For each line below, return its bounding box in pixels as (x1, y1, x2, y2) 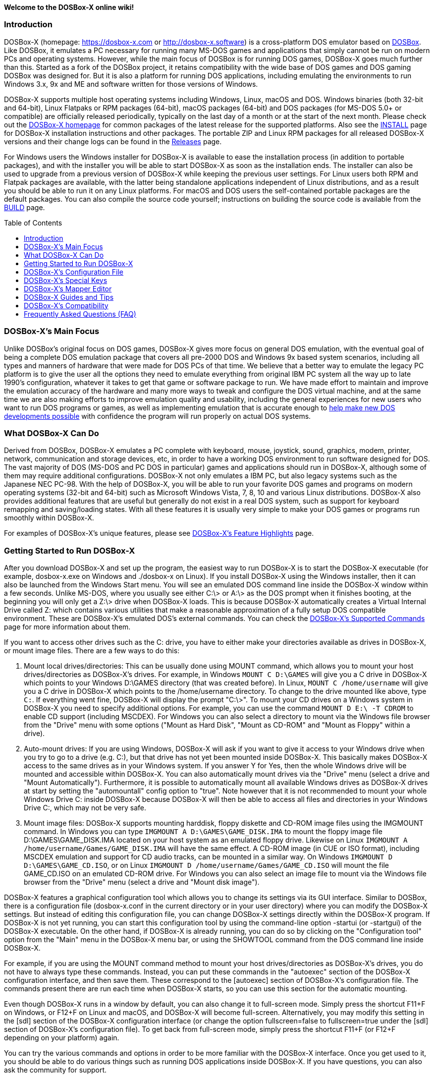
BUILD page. (4, 203, 45, 212)
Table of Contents (4, 218, 62, 227)
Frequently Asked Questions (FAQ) (24, 309, 136, 318)
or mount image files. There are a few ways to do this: (4, 646, 180, 655)
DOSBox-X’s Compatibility (24, 301, 108, 310)
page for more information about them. (4, 623, 131, 631)
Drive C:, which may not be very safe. (24, 803, 147, 812)
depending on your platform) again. (4, 1033, 119, 1042)
